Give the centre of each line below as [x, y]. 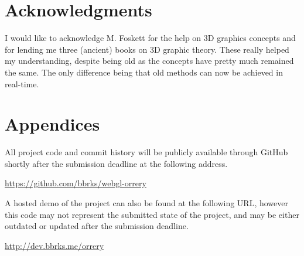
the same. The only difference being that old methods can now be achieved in [144, 72]
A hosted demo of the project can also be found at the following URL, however [146, 203]
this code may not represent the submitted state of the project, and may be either [152, 214]
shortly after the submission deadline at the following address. [116, 163]
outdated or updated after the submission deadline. [97, 226]
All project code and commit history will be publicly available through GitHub [146, 152]
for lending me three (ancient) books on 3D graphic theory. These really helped [147, 49]
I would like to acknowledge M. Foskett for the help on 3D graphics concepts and [150, 38]
